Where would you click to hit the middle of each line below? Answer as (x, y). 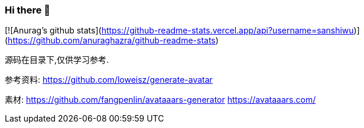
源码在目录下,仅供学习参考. (57, 60)
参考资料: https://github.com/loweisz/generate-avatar (109, 80)
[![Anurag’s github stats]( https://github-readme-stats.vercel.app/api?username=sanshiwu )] (182, 31)
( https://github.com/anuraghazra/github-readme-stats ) (112, 41)
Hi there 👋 (28, 10)
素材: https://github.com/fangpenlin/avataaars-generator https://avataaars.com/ (160, 100)
